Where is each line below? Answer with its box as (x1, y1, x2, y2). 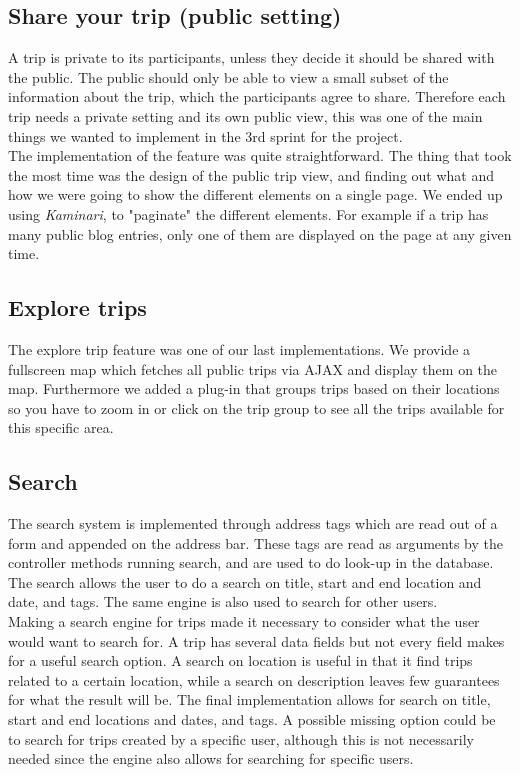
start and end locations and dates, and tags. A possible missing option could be (8, 709, 496, 730)
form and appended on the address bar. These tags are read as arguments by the (8, 532, 503, 553)
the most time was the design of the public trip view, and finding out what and (8, 164, 495, 185)
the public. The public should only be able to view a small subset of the (8, 66, 449, 87)
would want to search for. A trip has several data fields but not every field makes (8, 630, 505, 651)
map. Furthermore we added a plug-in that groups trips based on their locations (8, 378, 500, 399)
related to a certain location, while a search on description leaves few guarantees (8, 669, 500, 690)
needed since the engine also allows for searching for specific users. (8, 748, 414, 769)
